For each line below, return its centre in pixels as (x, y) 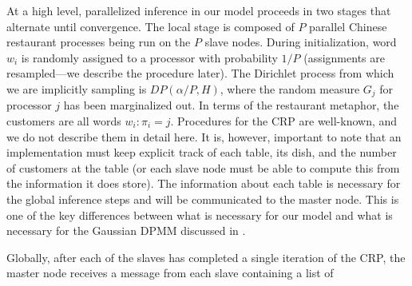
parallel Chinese (348, 26)
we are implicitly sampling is (77, 88)
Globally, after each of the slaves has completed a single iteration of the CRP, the (206, 257)
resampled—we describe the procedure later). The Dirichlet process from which (200, 73)
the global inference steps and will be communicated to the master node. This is (203, 199)
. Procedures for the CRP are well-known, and (284, 121)
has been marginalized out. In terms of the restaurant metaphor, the (231, 105)
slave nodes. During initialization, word (301, 42)
